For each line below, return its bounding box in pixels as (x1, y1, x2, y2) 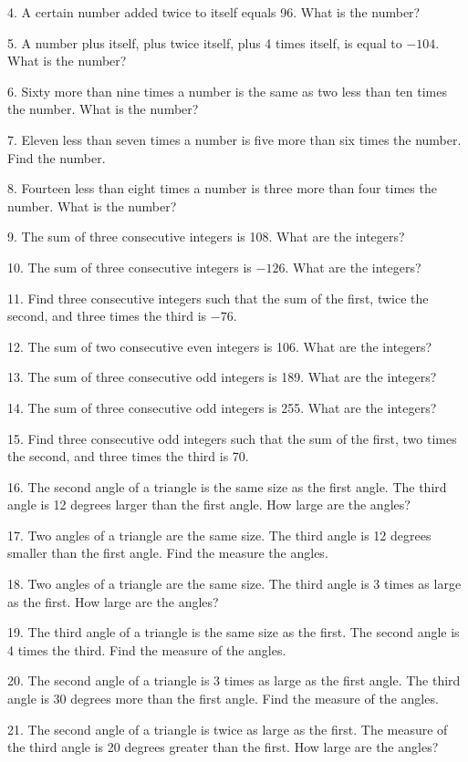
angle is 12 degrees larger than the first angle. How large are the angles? (7, 495, 411, 514)
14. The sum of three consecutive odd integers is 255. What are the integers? (7, 397, 437, 417)
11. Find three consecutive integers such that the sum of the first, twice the (7, 288, 429, 307)
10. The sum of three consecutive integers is (7, 257, 252, 276)
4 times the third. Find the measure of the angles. (7, 640, 286, 659)
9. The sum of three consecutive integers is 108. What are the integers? (7, 227, 405, 246)
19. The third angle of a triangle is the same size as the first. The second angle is (7, 623, 460, 642)
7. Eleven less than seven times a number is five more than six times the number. (7, 129, 462, 149)
